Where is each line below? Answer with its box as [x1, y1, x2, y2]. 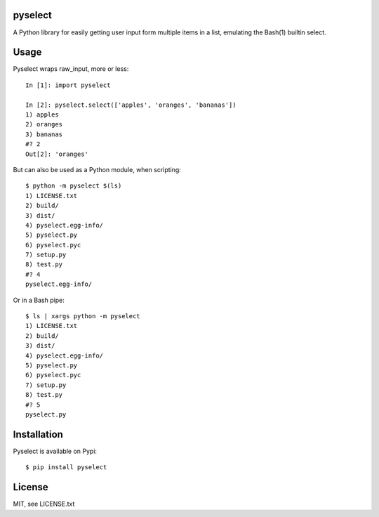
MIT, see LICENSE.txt [13, 499, 75, 509]
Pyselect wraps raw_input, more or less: [13, 65, 129, 73]
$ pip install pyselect [25, 464, 107, 471]
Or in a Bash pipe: [13, 296, 65, 304]
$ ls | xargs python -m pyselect [25, 313, 140, 320]
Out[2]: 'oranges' [25, 150, 89, 158]
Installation [13, 428, 63, 440]
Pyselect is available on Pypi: [13, 447, 98, 455]
